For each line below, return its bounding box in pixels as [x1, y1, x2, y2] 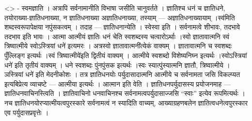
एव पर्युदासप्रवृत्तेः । [4, 107, 49, 117]
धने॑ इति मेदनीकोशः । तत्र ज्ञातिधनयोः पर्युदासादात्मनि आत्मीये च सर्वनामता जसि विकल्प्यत [25, 69, 240, 79]
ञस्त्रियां [4, 69, 23, 79]
